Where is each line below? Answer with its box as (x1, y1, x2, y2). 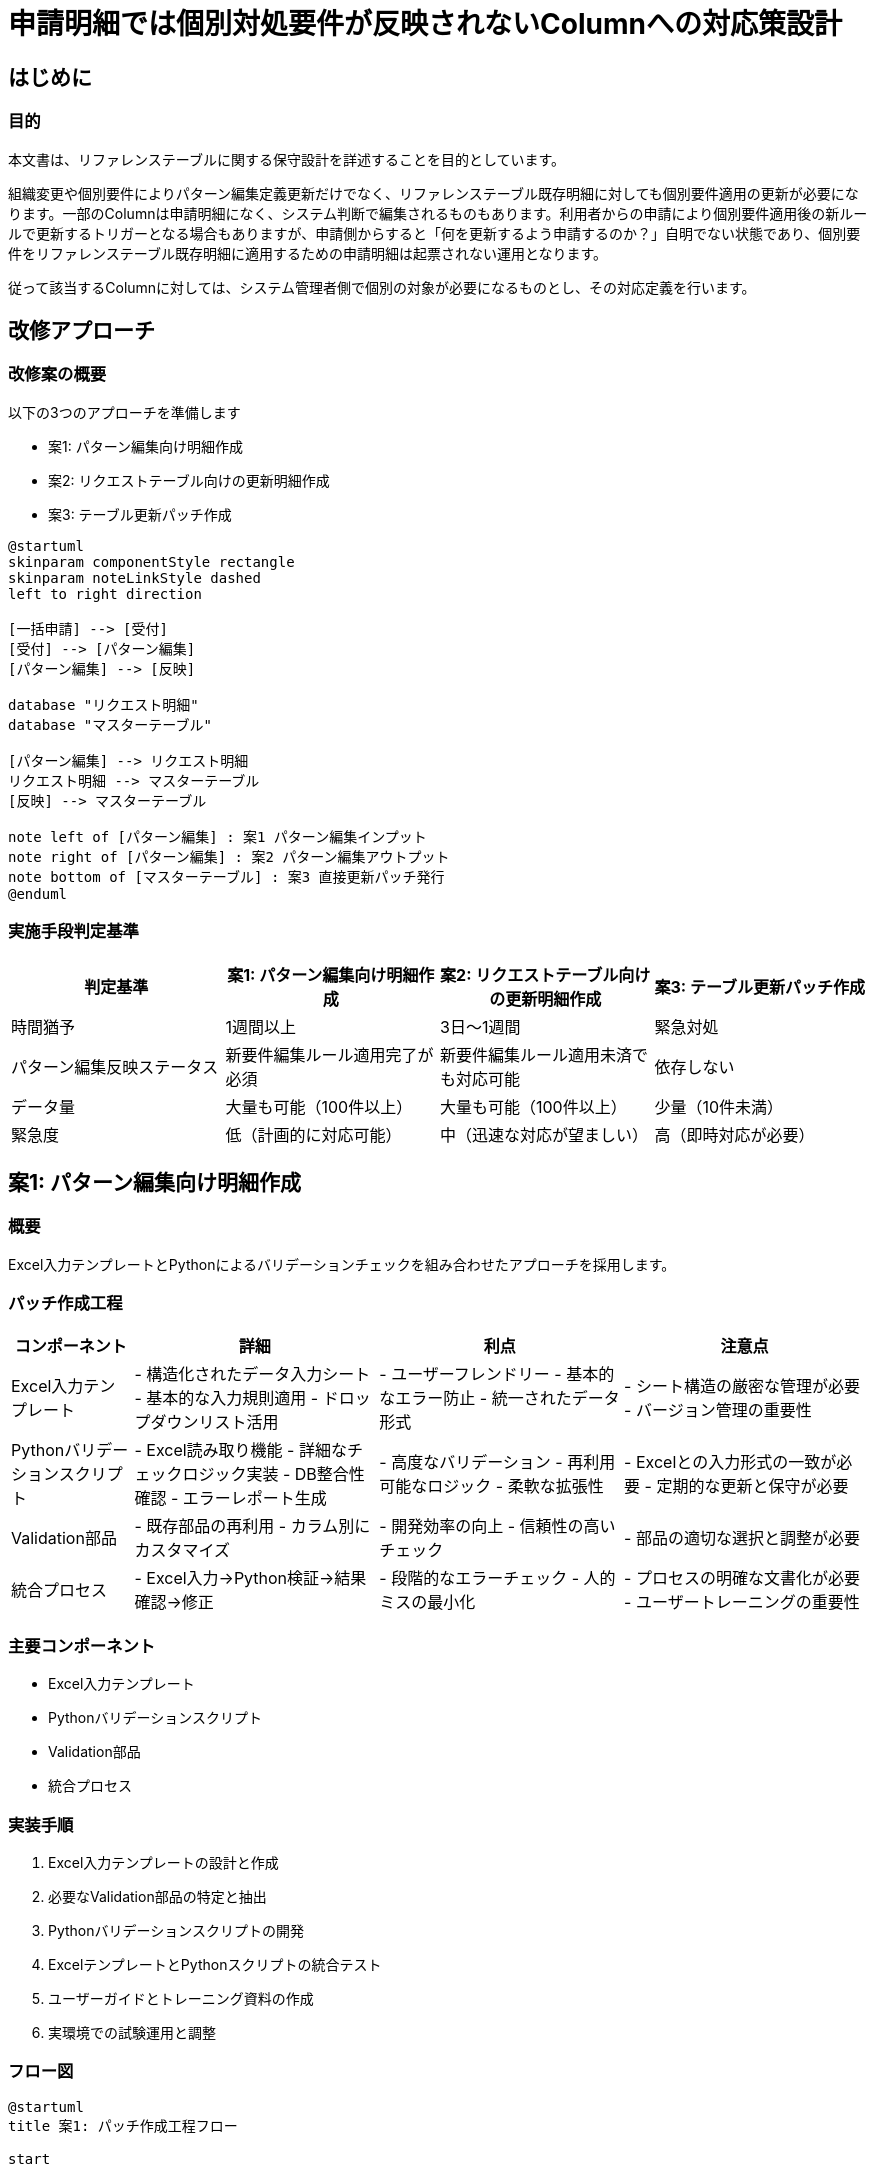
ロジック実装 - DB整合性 (182, 1464, 365, 1485)
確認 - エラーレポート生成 (134, 1488, 327, 1509)
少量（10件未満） (654, 1096, 784, 1117)
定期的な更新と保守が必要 (656, 1476, 849, 1497)
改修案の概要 (8, 364, 107, 385)
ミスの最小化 (379, 1592, 476, 1613)
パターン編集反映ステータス (11, 1056, 219, 1077)
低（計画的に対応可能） (225, 1124, 402, 1145)
